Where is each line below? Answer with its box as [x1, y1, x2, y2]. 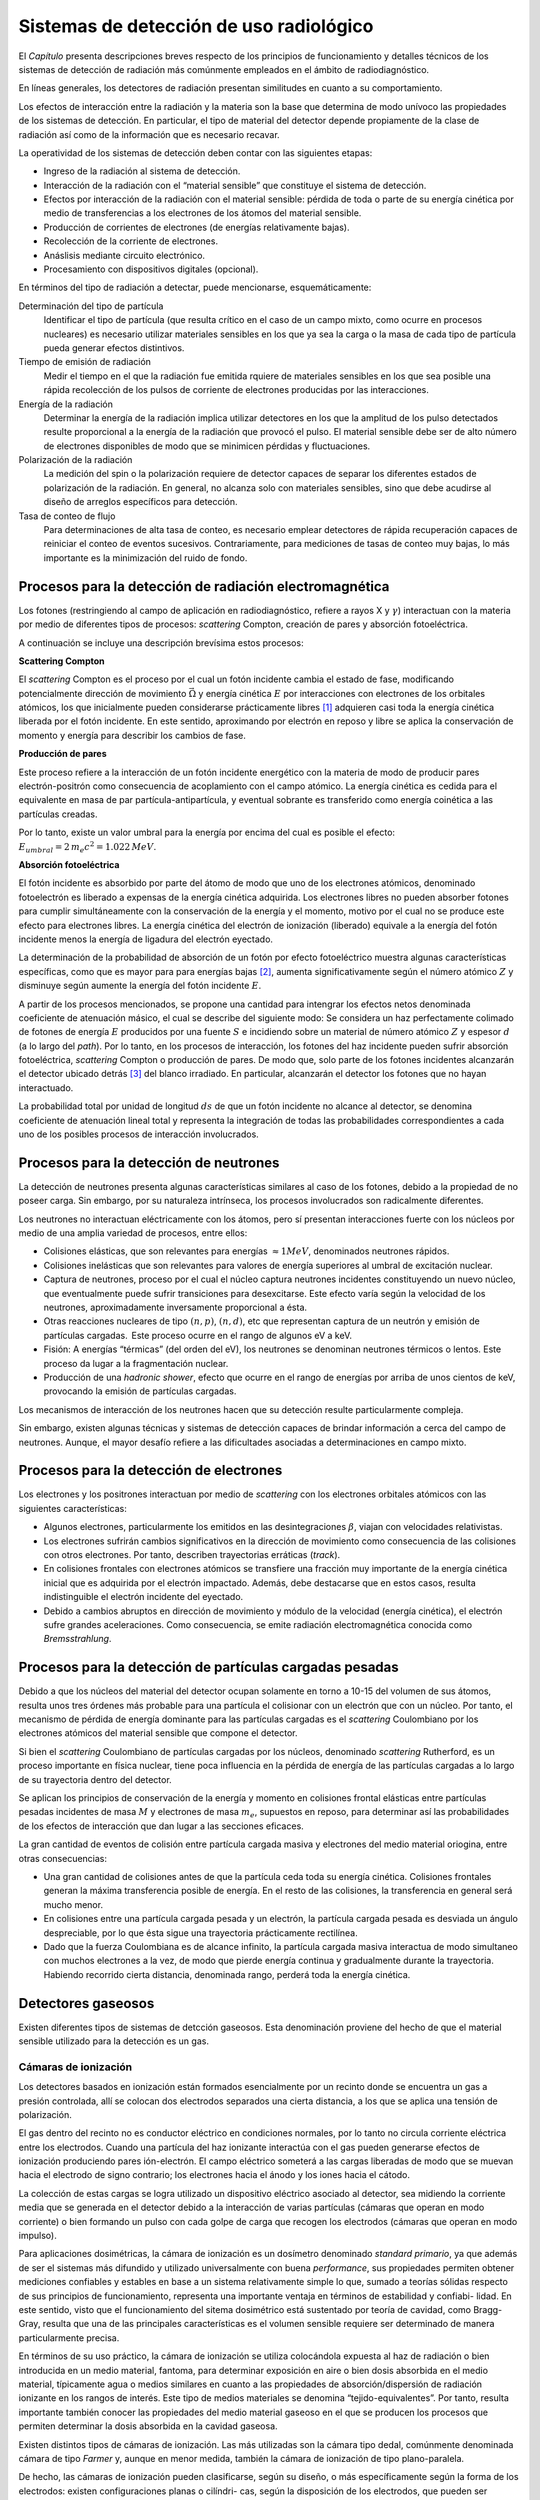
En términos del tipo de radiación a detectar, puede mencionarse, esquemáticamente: [18, 281, 372, 294]
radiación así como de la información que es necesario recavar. [18, 128, 280, 140]
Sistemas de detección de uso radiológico [18, 15, 374, 37]
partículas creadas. [18, 808, 98, 820]
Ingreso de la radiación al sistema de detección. [43, 165, 241, 177]
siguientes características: [18, 1502, 127, 1514]
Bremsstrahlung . [43, 1633, 112, 1645]
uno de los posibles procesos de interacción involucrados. [18, 1128, 259, 1140]
